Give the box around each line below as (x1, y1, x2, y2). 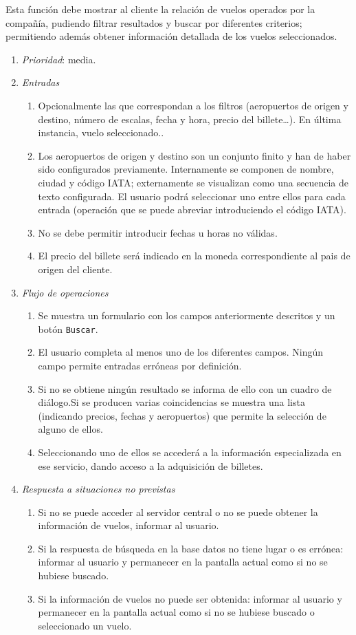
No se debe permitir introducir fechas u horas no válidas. (38, 225, 278, 239)
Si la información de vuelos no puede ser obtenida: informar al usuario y (38, 591, 342, 605)
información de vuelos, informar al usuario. (38, 518, 219, 532)
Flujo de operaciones (21, 285, 109, 299)
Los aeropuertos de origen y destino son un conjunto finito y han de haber (38, 148, 351, 162)
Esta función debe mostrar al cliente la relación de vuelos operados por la (5, 2, 315, 16)
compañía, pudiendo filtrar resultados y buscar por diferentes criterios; (5, 15, 302, 30)
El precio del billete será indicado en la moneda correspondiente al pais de (38, 248, 351, 263)
